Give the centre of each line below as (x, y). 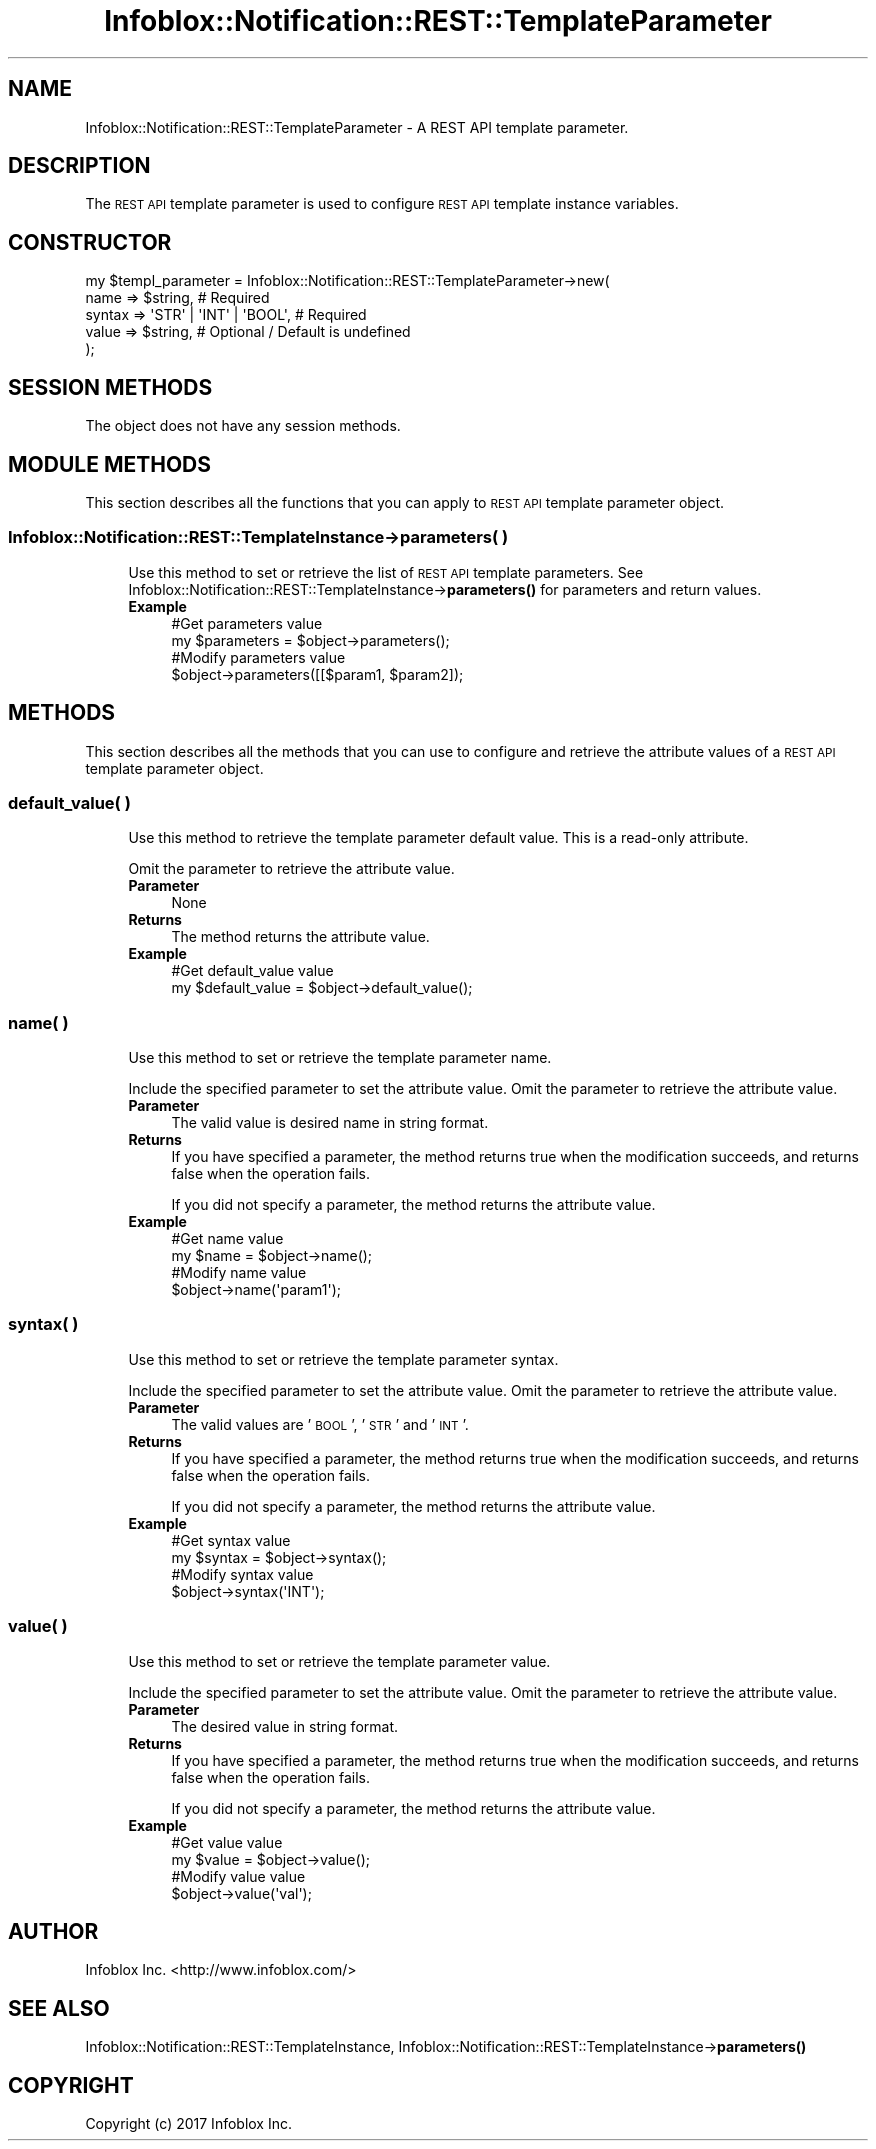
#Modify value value (238, 1876)
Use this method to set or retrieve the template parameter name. (340, 1058)
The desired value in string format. (285, 1726)
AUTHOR (53, 1931)
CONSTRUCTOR (90, 242)
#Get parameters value (247, 623)
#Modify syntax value (242, 1574)
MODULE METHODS (110, 464)
